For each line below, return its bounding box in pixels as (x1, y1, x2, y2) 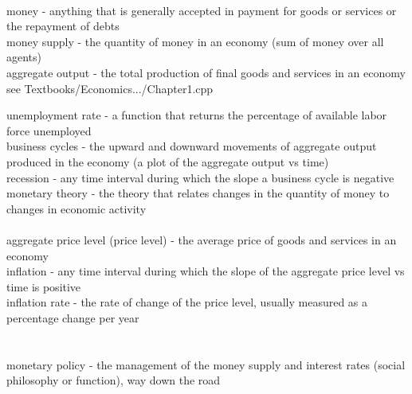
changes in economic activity (6, 200, 147, 217)
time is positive (6, 278, 81, 295)
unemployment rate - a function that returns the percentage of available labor (6, 107, 387, 123)
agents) (6, 49, 42, 65)
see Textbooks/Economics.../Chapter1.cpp (6, 80, 214, 96)
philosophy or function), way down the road (6, 372, 221, 388)
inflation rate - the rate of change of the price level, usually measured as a (6, 294, 368, 310)
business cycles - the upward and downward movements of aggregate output (6, 138, 377, 154)
